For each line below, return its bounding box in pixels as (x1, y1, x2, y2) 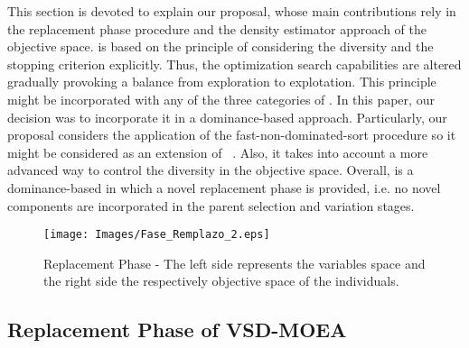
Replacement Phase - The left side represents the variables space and (43, 253, 426, 272)
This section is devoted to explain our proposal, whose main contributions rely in (7, 2, 456, 20)
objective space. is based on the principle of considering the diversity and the (7, 37, 434, 56)
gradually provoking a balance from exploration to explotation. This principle (7, 72, 436, 91)
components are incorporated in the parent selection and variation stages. (7, 196, 415, 215)
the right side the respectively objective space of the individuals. (43, 271, 399, 290)
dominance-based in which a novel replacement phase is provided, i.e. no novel (7, 178, 441, 197)
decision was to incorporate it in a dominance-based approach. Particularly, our (7, 107, 447, 126)
